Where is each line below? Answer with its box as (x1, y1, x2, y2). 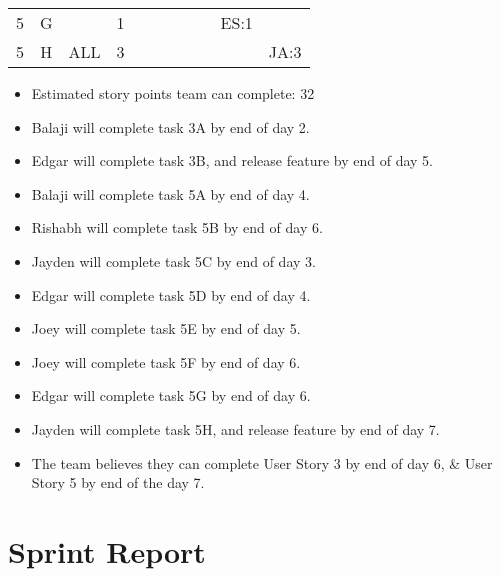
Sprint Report (8, 530, 206, 571)
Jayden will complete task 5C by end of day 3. (31, 250, 316, 271)
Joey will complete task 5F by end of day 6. (31, 351, 301, 372)
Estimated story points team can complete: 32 (31, 83, 315, 103)
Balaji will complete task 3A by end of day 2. (31, 116, 310, 137)
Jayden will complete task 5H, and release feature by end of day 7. (31, 418, 440, 439)
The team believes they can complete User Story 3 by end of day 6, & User (31, 452, 493, 473)
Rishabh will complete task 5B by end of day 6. (31, 217, 323, 238)
